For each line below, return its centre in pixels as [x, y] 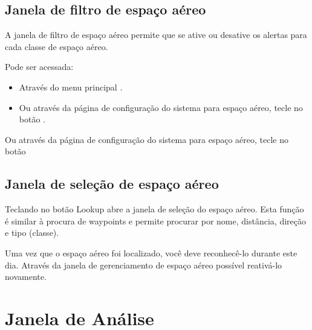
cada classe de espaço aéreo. [57, 46]
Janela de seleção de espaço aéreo [112, 184]
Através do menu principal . [71, 87]
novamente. [26, 277]
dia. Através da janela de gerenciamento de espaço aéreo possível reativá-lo [144, 265]
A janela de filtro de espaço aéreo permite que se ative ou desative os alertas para [156, 35]
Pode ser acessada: [39, 67]
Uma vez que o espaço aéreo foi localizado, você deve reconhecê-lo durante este [151, 252]
